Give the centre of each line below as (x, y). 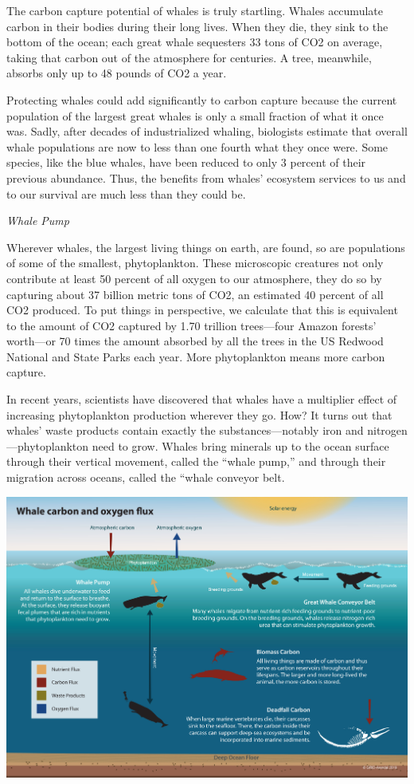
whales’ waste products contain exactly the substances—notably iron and (185, 430)
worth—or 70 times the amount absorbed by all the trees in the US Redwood (195, 341)
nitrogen (387, 430)
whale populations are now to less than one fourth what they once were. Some (197, 146)
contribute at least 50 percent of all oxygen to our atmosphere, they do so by (194, 278)
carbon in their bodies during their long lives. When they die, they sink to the (197, 26)
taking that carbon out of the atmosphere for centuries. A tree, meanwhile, (189, 57)
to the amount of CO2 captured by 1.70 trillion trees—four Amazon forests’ (191, 325)
